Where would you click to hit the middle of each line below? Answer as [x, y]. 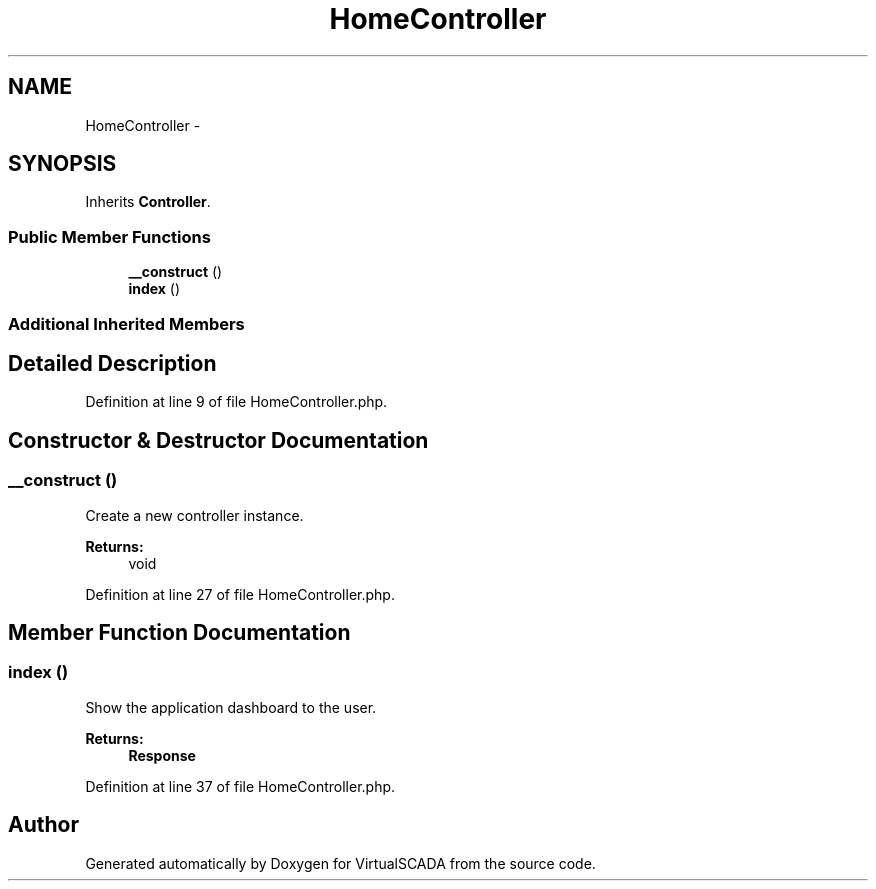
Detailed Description [112, 363]
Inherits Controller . [148, 202]
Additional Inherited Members [126, 323]
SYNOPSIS [62, 164]
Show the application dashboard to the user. [231, 707]
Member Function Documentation [179, 633]
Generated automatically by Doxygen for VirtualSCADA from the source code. [340, 863]
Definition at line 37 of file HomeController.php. [240, 786]
